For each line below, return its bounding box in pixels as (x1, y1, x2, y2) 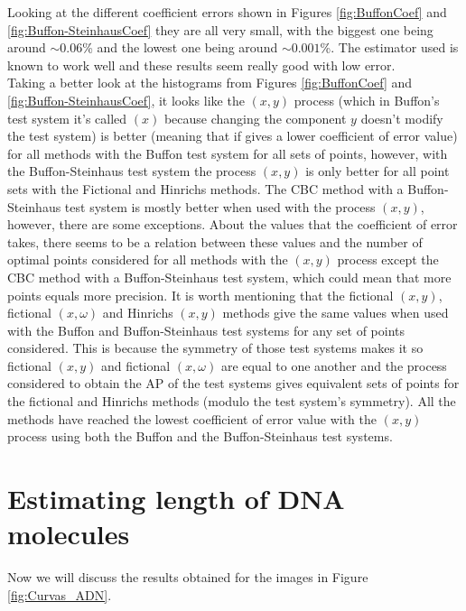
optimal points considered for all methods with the (7, 250, 288, 269)
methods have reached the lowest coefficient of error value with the (7, 409, 377, 428)
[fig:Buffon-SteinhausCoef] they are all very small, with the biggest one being (7, 20, 433, 39)
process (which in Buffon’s (294, 90, 440, 109)
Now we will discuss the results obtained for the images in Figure (7, 568, 368, 587)
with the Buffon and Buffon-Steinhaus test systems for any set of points (7, 320, 405, 339)
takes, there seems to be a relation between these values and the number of (7, 232, 423, 251)
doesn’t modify (360, 108, 443, 127)
